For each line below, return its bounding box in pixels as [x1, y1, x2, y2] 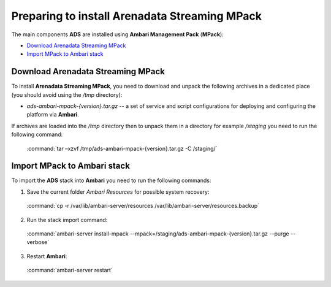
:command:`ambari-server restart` [26, 267, 113, 274]
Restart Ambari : [26, 252, 67, 260]
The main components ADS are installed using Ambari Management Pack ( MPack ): [11, 31, 224, 38]
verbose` [26, 239, 50, 246]
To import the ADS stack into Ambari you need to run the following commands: [11, 177, 211, 184]
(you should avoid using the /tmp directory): [11, 91, 123, 98]
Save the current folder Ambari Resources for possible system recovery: [26, 188, 210, 196]
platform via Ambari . [26, 111, 79, 118]
